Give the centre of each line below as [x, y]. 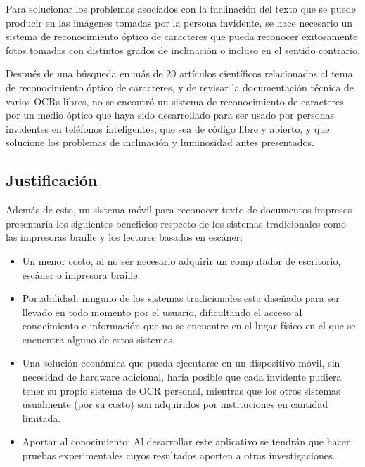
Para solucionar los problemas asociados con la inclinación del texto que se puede [181, 8]
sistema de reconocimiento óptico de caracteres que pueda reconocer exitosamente [182, 36]
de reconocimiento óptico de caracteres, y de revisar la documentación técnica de [180, 87]
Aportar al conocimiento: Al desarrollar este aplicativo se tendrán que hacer [186, 441]
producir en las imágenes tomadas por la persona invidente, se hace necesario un [179, 22]
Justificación [52, 180]
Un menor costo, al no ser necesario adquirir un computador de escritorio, [181, 260]
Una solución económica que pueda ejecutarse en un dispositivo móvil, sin [181, 363]
